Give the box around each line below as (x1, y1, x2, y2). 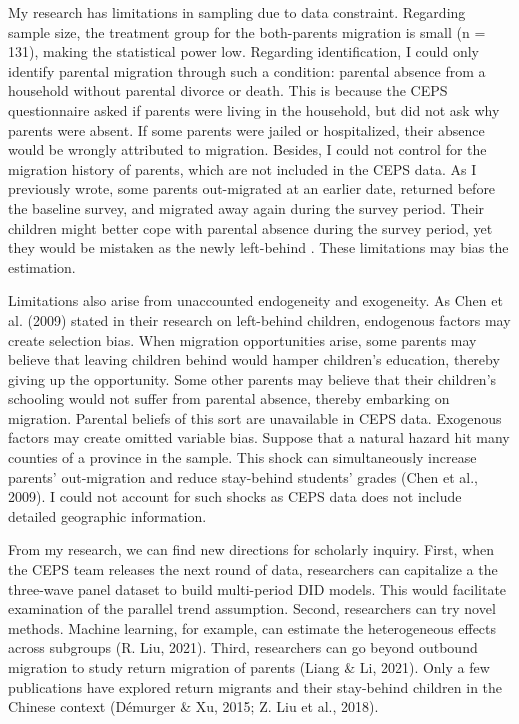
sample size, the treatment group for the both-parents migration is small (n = (8, 21, 486, 42)
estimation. (8, 256, 76, 277)
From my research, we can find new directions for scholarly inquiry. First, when (8, 539, 494, 560)
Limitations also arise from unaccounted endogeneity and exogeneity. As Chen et (8, 290, 503, 311)
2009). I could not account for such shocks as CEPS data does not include (8, 486, 462, 507)
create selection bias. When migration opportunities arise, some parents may (8, 329, 477, 350)
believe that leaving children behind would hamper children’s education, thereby (8, 349, 500, 370)
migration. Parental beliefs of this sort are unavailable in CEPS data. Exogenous (8, 407, 502, 428)
